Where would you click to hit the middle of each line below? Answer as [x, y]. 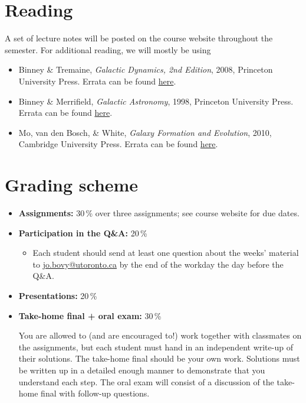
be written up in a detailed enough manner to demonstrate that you [142, 370]
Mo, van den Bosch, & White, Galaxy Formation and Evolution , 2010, [145, 132]
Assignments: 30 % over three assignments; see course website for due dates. [159, 213]
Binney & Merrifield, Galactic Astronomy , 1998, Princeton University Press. [156, 101]
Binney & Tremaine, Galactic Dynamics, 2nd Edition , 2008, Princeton [146, 69]
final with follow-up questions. [95, 393]
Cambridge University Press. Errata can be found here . [118, 144]
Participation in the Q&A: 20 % [83, 233]
